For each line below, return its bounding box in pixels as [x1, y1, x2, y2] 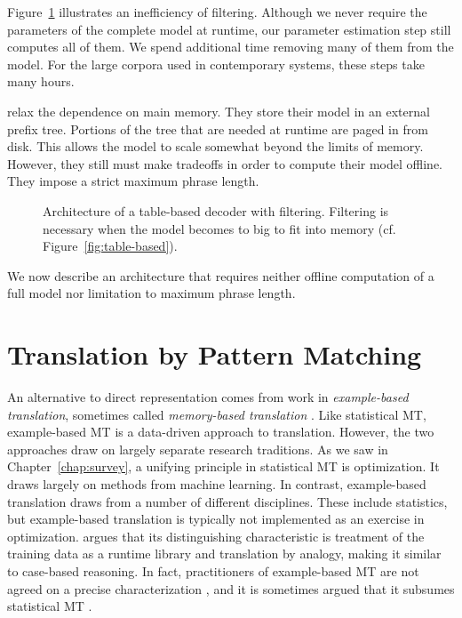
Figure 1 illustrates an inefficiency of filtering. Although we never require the [7, 3, 427, 20]
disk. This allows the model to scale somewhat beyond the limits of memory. [7, 137, 424, 156]
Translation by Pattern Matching [7, 336, 422, 373]
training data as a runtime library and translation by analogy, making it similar [7, 544, 442, 563]
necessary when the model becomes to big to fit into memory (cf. [43, 219, 396, 237]
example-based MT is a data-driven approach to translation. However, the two [7, 422, 434, 441]
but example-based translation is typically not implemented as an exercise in [7, 510, 425, 528]
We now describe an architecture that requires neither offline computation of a [7, 266, 434, 285]
